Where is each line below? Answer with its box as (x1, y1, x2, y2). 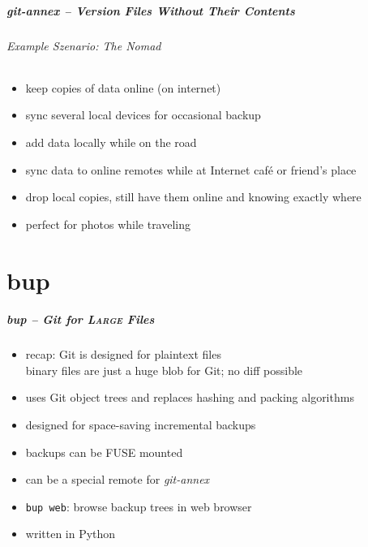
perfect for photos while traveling (25, 215, 191, 232)
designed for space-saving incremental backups (25, 416, 256, 433)
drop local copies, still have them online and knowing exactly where (25, 188, 362, 205)
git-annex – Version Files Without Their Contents (6, 2, 295, 19)
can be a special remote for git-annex (25, 471, 210, 488)
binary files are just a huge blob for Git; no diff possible (25, 361, 303, 378)
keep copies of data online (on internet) (25, 79, 221, 96)
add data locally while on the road (25, 133, 197, 150)
